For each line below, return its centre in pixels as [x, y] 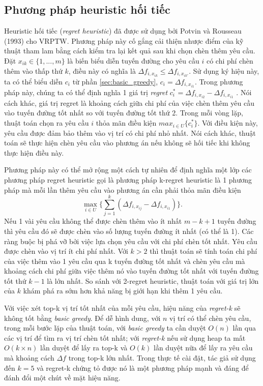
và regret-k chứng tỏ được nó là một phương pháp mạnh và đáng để [143, 367]
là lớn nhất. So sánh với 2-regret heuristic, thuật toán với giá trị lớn [153, 280]
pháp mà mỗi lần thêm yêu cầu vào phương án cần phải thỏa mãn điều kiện [123, 189]
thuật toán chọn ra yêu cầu [47, 123]
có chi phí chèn [230, 60]
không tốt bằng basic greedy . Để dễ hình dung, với [82, 318]
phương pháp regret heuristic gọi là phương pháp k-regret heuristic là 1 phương [128, 180]
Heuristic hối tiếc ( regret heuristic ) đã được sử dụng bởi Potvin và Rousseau [123, 31]
